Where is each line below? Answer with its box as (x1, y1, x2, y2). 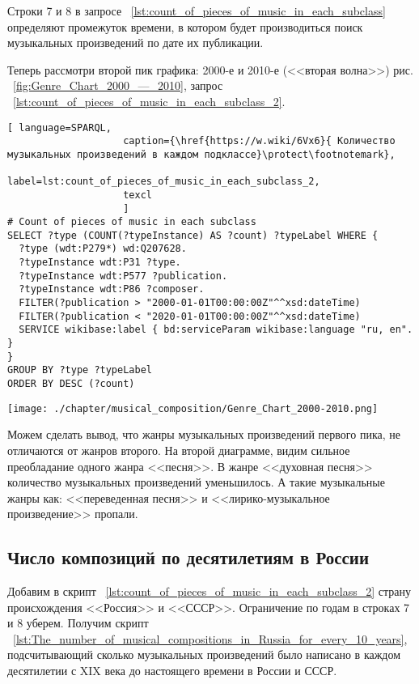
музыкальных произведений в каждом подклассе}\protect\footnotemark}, (7, 148, 396, 160)
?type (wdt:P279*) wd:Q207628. (19, 243, 187, 255)
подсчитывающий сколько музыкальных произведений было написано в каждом (7, 646, 401, 663)
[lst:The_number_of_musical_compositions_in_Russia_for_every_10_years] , (13, 630, 408, 647)
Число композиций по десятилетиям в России (7, 545, 370, 570)
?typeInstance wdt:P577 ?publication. (19, 270, 228, 282)
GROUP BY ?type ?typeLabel (7, 364, 152, 376)
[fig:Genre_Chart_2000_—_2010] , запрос (13, 77, 223, 94)
